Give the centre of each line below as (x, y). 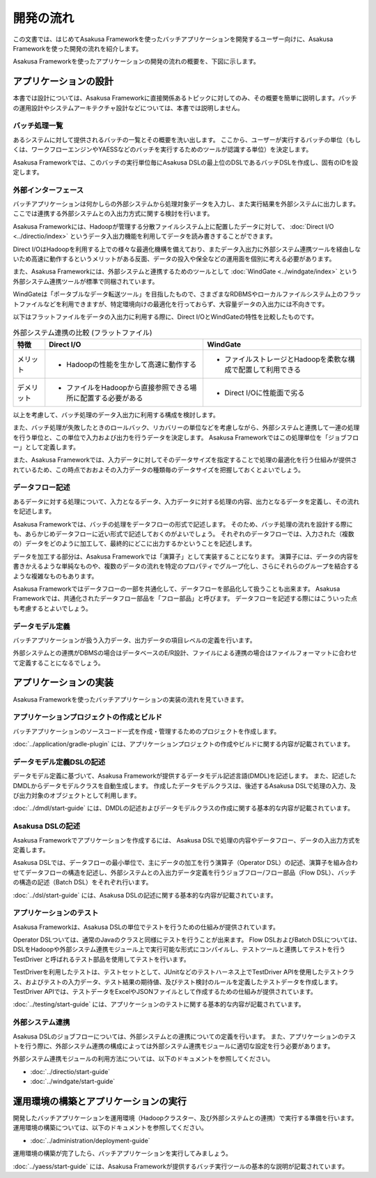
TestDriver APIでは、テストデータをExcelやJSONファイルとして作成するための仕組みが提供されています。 (165, 991)
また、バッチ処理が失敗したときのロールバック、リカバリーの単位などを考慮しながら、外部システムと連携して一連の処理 (186, 428)
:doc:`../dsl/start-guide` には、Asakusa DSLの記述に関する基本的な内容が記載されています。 (145, 895)
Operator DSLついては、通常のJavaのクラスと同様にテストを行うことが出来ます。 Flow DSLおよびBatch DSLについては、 (187, 940)
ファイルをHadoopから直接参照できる (128, 387)
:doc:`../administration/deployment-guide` (90, 1140)
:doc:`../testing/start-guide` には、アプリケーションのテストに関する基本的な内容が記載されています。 (159, 1004)
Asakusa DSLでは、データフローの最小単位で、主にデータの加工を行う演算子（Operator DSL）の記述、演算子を (173, 863)
